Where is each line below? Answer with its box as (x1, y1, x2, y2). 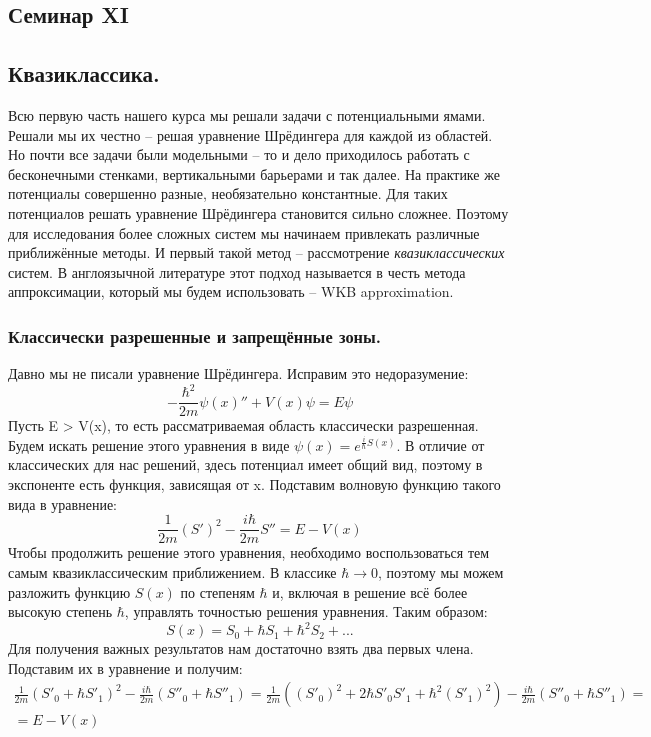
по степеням (180, 581, 255, 602)
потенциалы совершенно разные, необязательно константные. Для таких (8, 183, 448, 204)
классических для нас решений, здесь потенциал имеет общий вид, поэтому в (8, 454, 483, 475)
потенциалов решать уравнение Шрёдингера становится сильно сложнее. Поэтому (8, 202, 509, 223)
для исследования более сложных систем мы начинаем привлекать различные (8, 222, 480, 243)
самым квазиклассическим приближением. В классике (8, 561, 337, 582)
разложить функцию (8, 581, 131, 602)
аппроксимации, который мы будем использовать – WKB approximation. (8, 281, 454, 302)
